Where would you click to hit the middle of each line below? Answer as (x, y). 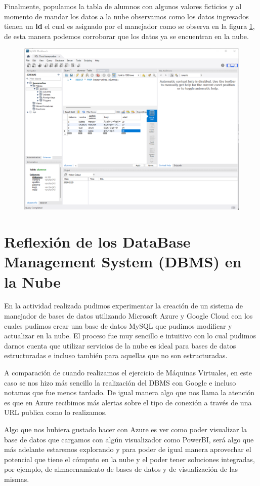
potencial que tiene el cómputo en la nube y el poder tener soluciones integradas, (129, 459)
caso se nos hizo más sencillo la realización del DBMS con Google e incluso (120, 382)
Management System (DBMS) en (123, 262)
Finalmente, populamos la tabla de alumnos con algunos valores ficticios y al (123, 6)
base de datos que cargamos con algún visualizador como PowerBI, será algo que (129, 439)
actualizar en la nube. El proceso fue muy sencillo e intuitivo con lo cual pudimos (130, 336)
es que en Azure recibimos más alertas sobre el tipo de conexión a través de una (128, 402)
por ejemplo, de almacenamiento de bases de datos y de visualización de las (121, 469)
